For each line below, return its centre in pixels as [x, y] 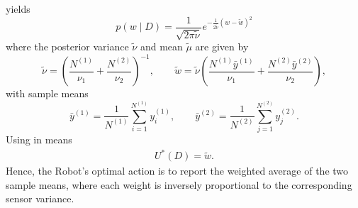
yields [18, 9]
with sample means [47, 93]
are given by [222, 46]
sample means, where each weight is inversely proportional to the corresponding [179, 184]
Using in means [39, 139]
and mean [161, 46]
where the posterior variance [67, 46]
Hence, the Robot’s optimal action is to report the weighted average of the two [177, 171]
